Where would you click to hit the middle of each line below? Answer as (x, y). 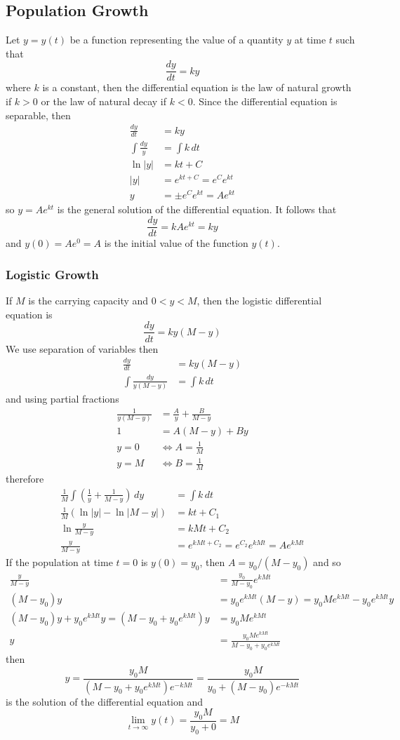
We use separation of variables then (82, 348)
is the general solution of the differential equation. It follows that (197, 209)
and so (327, 562)
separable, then (38, 115)
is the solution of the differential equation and (104, 701)
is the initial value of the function (176, 243)
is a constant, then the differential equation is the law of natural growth (197, 87)
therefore (25, 479)
